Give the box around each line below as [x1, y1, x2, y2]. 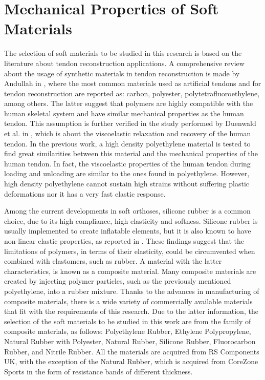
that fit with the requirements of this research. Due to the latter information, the [4, 306, 258, 316]
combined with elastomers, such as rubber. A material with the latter [4, 256, 222, 266]
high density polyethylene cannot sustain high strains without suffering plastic [4, 178, 249, 189]
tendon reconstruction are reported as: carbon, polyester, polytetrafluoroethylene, [4, 88, 260, 98]
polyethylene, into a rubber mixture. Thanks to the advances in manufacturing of [4, 285, 259, 296]
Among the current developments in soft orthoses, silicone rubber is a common [4, 205, 251, 216]
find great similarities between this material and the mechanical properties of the [4, 148, 258, 159]
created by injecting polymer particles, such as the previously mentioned [4, 276, 231, 286]
